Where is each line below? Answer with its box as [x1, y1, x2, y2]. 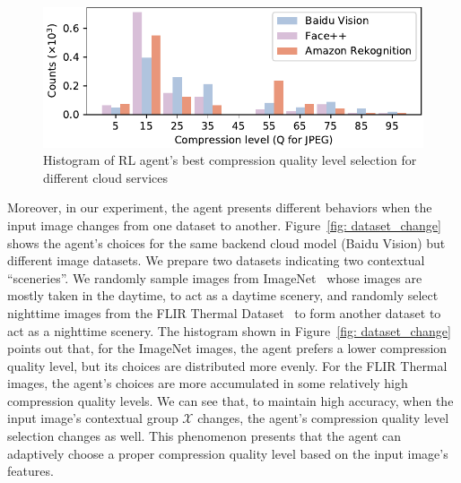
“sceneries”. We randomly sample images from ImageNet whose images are [7, 268, 422, 287]
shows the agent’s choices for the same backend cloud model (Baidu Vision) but [7, 233, 446, 252]
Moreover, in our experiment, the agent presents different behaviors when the [7, 198, 432, 217]
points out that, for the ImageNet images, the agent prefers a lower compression [7, 339, 448, 358]
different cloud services [43, 168, 169, 186]
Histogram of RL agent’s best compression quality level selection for [43, 151, 417, 169]
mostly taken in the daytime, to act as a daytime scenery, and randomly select [7, 286, 439, 305]
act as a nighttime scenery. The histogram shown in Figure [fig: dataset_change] [7, 321, 451, 340]
